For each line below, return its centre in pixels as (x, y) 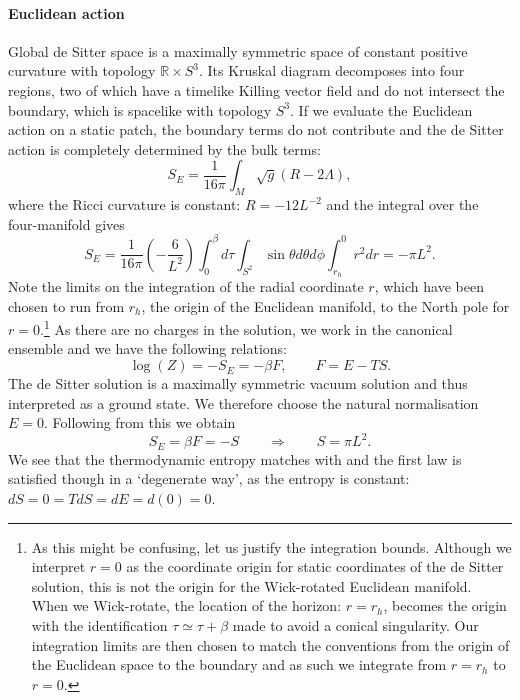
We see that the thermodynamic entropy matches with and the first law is (235, 458)
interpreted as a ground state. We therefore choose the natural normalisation (243, 402)
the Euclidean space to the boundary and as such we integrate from (239, 664)
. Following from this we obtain (140, 422)
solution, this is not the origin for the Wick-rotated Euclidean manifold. (251, 585)
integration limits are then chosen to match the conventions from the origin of (270, 644)
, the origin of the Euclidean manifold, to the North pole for (325, 305)
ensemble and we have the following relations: (148, 348)
